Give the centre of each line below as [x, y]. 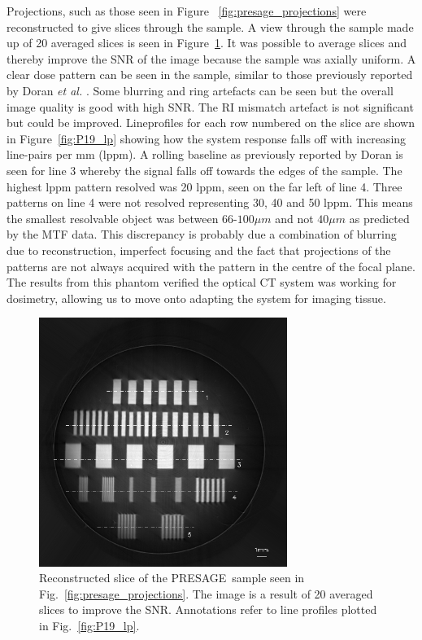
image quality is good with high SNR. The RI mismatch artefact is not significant [210, 106]
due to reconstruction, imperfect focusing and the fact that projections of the [199, 250]
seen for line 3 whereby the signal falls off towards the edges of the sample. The [204, 170]
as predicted [379, 218]
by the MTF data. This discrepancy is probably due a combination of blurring [202, 234]
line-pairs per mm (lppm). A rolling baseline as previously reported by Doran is [205, 154]
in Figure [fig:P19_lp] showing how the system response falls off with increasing [207, 138]
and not [294, 218]
